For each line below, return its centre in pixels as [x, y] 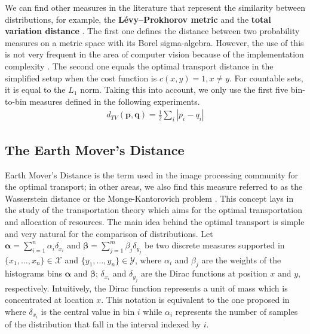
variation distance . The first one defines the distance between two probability [152, 31]
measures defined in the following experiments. [115, 101]
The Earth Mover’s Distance [95, 149]
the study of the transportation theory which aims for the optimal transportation [154, 210]
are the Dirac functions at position [204, 273]
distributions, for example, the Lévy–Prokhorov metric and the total [138, 19]
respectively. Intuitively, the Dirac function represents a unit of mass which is [146, 288]
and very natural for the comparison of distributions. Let [109, 233]
